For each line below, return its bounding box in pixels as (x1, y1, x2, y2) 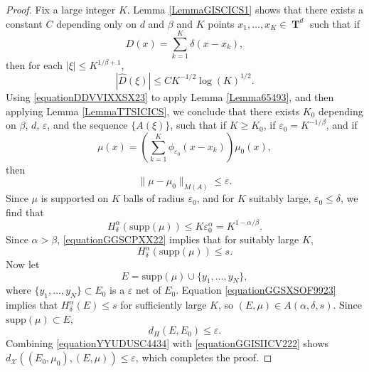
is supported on (41, 191, 109, 206)
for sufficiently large (120, 297, 207, 312)
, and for (196, 191, 235, 206)
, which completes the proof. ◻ (135, 350, 272, 365)
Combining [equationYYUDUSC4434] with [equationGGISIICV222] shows (6, 336, 329, 351)
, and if (326, 117, 358, 132)
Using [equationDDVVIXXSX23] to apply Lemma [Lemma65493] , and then (6, 89, 334, 104)
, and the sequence (47, 117, 128, 132)
